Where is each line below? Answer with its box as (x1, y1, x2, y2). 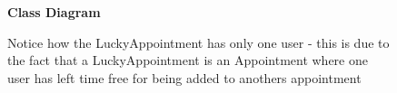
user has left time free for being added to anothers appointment (7, 68, 362, 87)
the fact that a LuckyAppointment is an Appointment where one (7, 51, 368, 70)
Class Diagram (7, 3, 101, 21)
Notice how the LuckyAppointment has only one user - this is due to (7, 33, 390, 51)
